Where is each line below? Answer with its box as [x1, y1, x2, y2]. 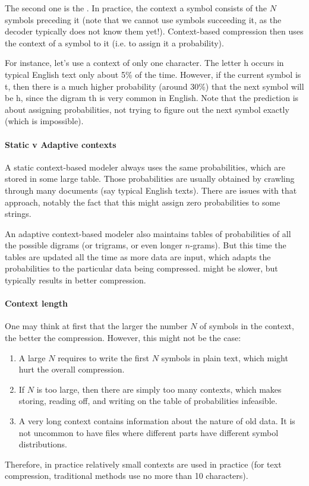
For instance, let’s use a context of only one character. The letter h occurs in [5, 56, 284, 69]
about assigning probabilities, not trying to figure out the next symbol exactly [5, 103, 289, 115]
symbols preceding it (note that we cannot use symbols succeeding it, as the [5, 13, 282, 26]
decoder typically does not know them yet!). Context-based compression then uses [5, 25, 304, 37]
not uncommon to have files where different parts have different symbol [18, 426, 279, 438]
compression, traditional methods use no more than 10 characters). [5, 469, 248, 482]
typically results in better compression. [5, 274, 146, 286]
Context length [5, 297, 68, 310]
